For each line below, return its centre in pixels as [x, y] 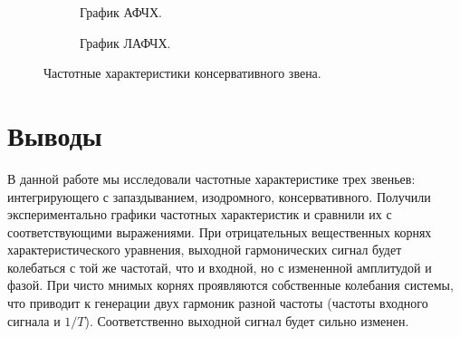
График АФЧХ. [121, 12]
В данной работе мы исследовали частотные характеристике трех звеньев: [211, 178]
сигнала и [34, 320]
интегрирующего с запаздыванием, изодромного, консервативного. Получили [219, 196]
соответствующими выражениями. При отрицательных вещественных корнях [220, 231]
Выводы [55, 135]
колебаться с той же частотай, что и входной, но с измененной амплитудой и [220, 267]
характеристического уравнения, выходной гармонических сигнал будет [205, 250]
